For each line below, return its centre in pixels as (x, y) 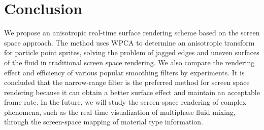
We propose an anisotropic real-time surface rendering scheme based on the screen (132, 33)
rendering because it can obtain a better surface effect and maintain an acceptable (132, 92)
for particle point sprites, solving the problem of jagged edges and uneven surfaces (132, 52)
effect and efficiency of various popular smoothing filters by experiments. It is (124, 72)
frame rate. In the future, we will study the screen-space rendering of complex (125, 102)
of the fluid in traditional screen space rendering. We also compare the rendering (129, 62)
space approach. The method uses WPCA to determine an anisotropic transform (129, 42)
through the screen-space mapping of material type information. (104, 122)
